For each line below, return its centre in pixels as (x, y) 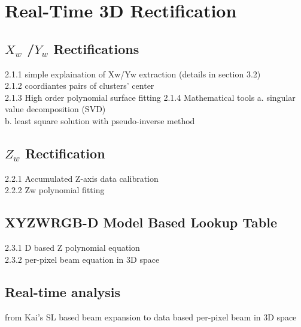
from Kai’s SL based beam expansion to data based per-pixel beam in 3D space (151, 316)
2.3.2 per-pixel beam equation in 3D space (82, 259)
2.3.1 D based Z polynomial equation (72, 247)
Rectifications (96, 48)
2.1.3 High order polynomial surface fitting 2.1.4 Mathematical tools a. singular (150, 97)
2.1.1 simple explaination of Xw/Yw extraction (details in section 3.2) (133, 73)
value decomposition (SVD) (55, 109)
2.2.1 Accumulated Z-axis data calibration (82, 178)
